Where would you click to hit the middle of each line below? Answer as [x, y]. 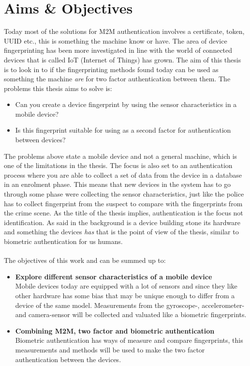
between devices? [40, 140]
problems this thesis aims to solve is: [58, 88]
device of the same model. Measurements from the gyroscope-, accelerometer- [130, 305]
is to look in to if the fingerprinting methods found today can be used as [111, 69]
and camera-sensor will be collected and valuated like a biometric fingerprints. [131, 314]
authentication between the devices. [68, 359]
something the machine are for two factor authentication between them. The [117, 79]
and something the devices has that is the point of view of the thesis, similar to [121, 232]
